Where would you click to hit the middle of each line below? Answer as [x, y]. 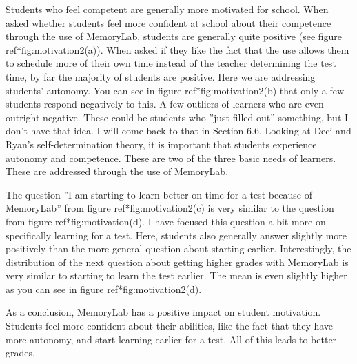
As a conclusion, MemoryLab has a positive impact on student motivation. [163, 312]
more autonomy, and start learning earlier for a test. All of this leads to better [171, 339]
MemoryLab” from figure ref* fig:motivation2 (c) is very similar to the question [170, 208]
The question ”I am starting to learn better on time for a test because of [159, 194]
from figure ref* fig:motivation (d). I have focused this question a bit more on [166, 221]
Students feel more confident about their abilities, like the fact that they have [170, 326]
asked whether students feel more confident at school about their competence [169, 22]
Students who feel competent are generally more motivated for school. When [167, 9]
